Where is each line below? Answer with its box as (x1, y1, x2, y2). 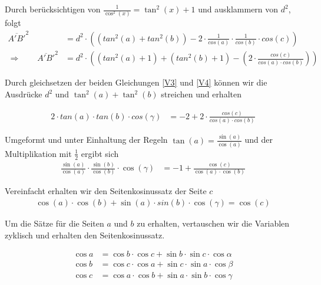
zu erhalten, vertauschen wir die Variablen (137, 217, 290, 230)
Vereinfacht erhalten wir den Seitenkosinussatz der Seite (5, 185, 207, 197)
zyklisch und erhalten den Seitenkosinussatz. (5, 228, 165, 241)
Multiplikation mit (5, 147, 72, 159)
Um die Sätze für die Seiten (5, 217, 104, 230)
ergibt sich (81, 147, 119, 159)
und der (244, 133, 273, 146)
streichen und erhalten (161, 88, 241, 100)
